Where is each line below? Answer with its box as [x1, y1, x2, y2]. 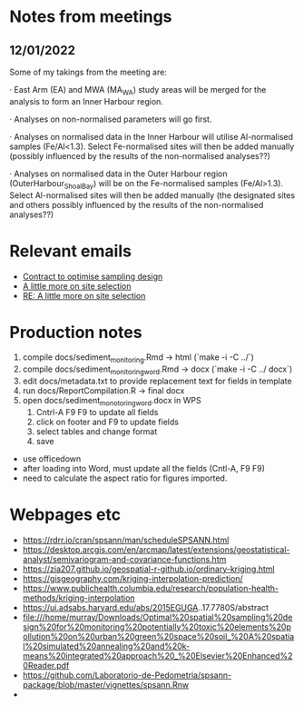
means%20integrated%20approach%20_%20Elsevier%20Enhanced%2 [22, 650, 293, 661]
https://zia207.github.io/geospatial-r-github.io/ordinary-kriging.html [22, 563, 275, 574]
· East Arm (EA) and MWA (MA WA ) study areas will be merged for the [9, 85, 267, 97]
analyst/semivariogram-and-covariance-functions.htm [22, 553, 227, 564]
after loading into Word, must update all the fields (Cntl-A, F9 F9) [22, 462, 266, 473]
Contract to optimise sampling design [22, 271, 163, 282]
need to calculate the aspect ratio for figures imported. [22, 472, 228, 483]
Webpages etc [9, 504, 121, 525]
